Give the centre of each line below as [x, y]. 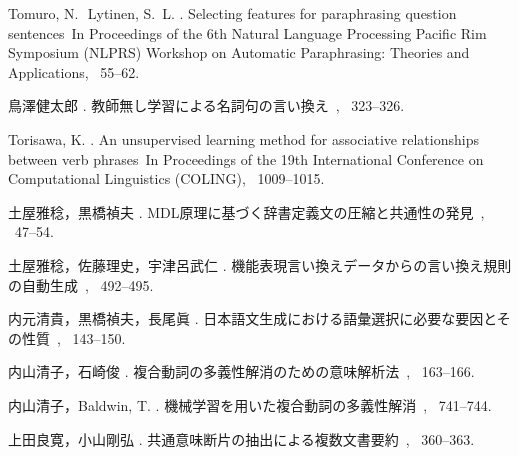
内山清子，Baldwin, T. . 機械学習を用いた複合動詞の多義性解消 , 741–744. [250, 404]
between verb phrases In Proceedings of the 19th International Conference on [246, 158]
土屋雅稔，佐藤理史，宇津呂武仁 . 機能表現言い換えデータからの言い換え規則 [260, 264]
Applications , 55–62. [74, 71]
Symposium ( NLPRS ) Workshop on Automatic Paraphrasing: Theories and [239, 52]
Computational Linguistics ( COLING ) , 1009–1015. [166, 178]
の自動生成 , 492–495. [81, 284]
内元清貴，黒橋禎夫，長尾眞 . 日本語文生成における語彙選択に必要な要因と [252, 318]
